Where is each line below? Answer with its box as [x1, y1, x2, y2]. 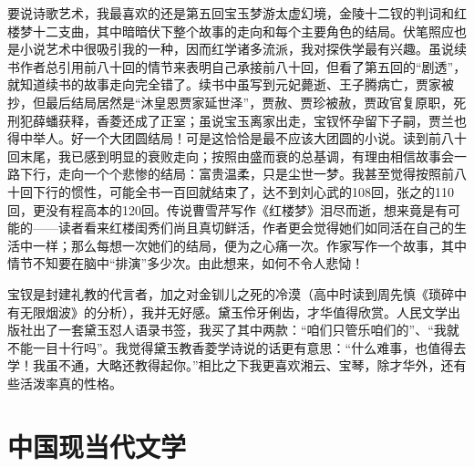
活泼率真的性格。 [19, 373, 122, 392]
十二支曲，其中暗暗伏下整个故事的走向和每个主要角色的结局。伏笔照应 [32, 21, 454, 40]
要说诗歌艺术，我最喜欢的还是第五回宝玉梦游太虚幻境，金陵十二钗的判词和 [7, 4, 454, 22]
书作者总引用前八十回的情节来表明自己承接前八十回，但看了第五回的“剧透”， [7, 57, 467, 76]
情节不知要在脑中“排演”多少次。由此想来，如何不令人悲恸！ [7, 254, 365, 273]
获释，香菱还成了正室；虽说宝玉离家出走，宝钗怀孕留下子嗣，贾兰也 [57, 110, 467, 130]
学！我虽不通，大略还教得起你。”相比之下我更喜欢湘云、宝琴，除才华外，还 [7, 356, 454, 375]
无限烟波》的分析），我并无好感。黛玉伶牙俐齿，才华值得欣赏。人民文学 [19, 302, 448, 321]
